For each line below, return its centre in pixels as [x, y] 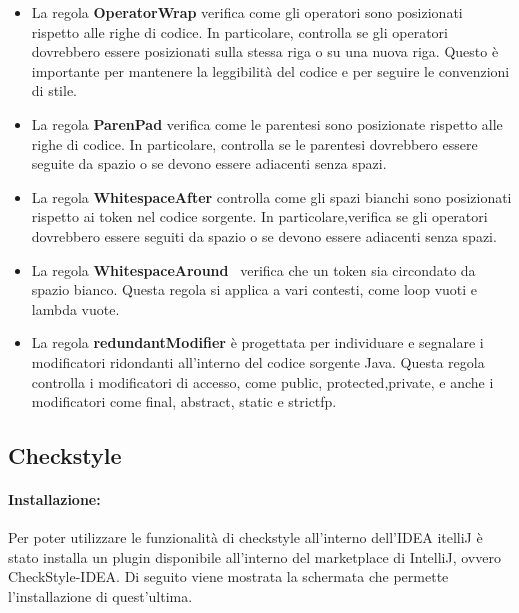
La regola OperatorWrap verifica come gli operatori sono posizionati [247, 12]
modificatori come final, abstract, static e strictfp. [184, 401]
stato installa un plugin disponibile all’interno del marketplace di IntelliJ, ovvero [254, 556]
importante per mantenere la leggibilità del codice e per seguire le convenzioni [270, 70]
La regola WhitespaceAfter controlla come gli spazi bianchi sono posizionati [271, 196]
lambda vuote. [75, 308]
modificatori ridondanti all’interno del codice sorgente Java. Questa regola [258, 361]
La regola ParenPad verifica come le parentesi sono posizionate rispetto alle [267, 123]
